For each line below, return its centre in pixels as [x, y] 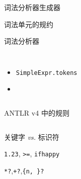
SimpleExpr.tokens [47, 73]
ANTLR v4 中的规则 [37, 113]
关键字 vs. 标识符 [32, 137]
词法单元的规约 [29, 24]
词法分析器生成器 [32, 7]
